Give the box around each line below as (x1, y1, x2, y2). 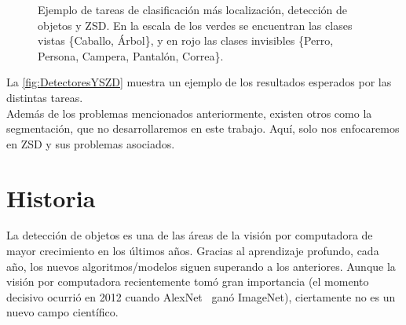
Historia (6, 181, 96, 214)
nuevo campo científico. (6, 304, 119, 320)
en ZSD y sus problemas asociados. (6, 135, 175, 152)
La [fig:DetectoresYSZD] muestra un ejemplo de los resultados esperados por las (6, 74, 392, 90)
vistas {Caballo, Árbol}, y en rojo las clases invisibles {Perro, (38, 32, 334, 49)
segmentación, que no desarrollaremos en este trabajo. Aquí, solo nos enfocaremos (6, 120, 400, 137)
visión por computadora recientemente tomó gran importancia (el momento (6, 273, 369, 290)
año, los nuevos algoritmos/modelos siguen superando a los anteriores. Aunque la (6, 257, 396, 274)
